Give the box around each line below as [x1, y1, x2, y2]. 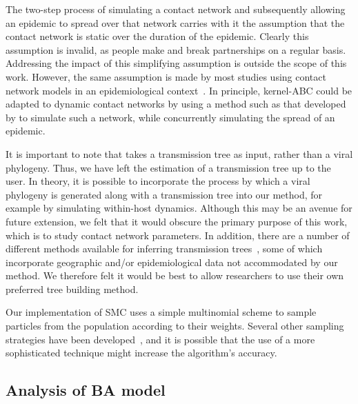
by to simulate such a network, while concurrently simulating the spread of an [6, 110, 335, 124]
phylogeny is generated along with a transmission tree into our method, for [6, 187, 323, 201]
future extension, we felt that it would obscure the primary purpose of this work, [6, 214, 348, 228]
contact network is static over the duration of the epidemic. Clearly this [6, 29, 309, 43]
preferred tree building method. [6, 281, 139, 296]
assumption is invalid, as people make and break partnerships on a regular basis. [6, 42, 346, 57]
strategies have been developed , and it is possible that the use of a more [6, 332, 315, 346]
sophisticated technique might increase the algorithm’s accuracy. [6, 345, 277, 360]
